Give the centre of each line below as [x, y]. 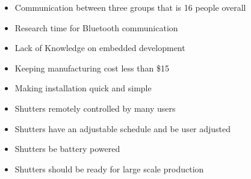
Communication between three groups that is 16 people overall [130, 7]
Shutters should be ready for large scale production [109, 168]
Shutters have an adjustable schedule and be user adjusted [123, 128]
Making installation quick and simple [83, 88]
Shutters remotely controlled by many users [95, 108]
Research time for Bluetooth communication [96, 27]
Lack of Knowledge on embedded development [100, 48]
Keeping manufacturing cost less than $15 [92, 68]
